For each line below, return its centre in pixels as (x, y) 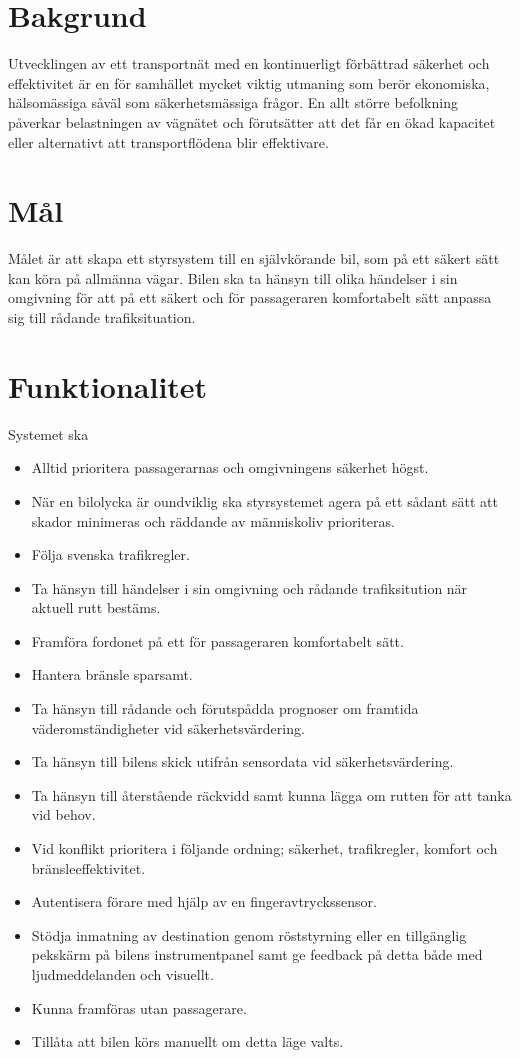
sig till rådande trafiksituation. (102, 317)
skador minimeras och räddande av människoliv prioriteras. (213, 520)
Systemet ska (48, 433)
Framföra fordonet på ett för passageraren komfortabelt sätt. (217, 640)
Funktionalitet (108, 385)
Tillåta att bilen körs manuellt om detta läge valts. (187, 1041)
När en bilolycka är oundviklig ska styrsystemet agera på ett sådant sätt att (264, 500)
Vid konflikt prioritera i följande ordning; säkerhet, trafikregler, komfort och (264, 848)
